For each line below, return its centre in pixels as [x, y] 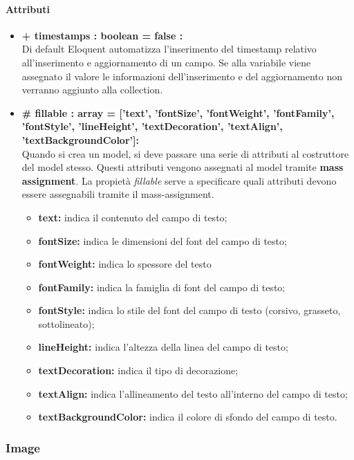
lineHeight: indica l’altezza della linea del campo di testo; [163, 347]
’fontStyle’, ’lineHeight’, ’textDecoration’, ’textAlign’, [152, 126]
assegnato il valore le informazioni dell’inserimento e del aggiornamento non [182, 76]
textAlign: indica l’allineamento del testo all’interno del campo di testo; [193, 393]
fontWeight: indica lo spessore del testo [125, 264]
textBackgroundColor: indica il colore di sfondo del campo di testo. [188, 417]
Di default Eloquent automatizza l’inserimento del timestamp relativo [169, 49]
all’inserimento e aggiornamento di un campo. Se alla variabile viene [166, 62]
